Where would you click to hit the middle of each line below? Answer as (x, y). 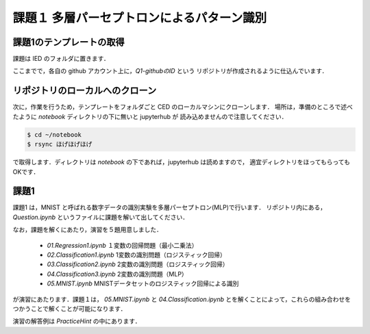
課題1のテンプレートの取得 (69, 42)
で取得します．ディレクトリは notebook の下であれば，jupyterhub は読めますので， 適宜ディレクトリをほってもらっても (182, 162)
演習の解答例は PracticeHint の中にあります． (77, 321)
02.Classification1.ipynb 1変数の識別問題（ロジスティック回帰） (136, 255)
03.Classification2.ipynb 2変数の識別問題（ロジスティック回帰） (138, 264)
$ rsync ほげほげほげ (60, 144)
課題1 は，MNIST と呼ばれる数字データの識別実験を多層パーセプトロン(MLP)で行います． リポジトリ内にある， (170, 207)
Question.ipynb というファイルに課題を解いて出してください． (100, 217)
